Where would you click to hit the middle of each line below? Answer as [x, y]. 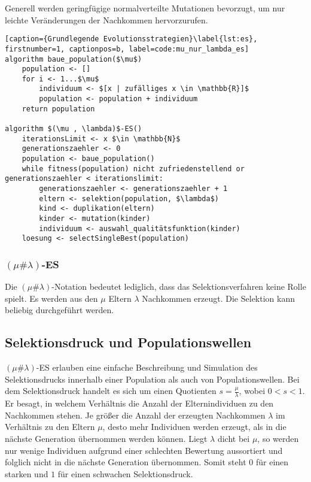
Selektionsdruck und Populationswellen [128, 342]
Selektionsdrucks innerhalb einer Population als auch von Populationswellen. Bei [152, 379]
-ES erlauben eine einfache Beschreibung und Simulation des [147, 367]
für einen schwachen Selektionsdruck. [125, 473]
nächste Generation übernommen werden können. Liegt [106, 438]
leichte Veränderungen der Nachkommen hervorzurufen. [106, 19]
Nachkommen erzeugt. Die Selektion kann [218, 298]
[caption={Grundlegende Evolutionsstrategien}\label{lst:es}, [131, 39]
